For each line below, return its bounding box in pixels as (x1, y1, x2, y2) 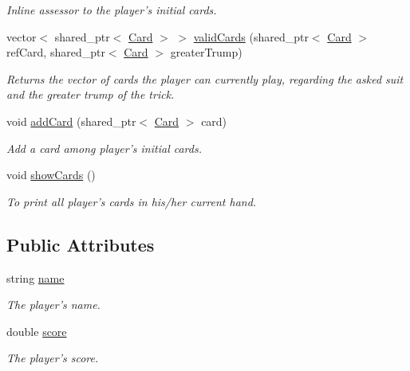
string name (6, 269, 65, 286)
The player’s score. (6, 350, 99, 366)
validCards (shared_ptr (193, 28, 309, 45)
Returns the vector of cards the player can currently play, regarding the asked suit (6, 70, 404, 87)
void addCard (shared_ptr (6, 112, 136, 129)
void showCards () (6, 166, 96, 183)
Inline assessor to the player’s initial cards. (6, 2, 217, 18)
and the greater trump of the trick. (6, 86, 175, 103)
